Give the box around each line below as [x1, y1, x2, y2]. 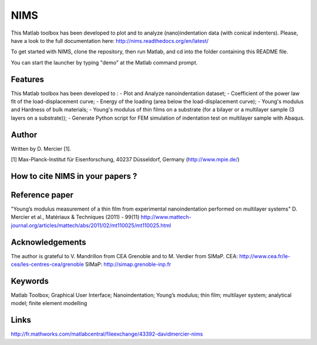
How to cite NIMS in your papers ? [11, 171, 137, 181]
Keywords [11, 276, 49, 286]
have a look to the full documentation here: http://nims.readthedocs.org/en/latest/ [11, 37, 209, 44]
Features [11, 74, 44, 84]
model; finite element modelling [11, 300, 87, 307]
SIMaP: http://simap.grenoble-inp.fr [85, 261, 171, 268]
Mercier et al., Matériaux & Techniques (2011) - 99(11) [11, 214, 140, 221]
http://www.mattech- [140, 214, 192, 221]
